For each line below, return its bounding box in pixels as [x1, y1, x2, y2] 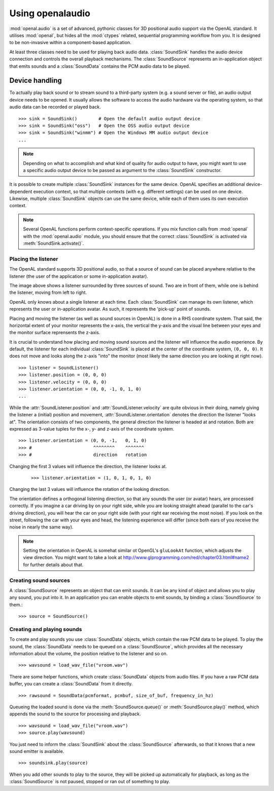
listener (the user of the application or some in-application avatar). [9, 273, 148, 279]
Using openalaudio [9, 8, 91, 19]
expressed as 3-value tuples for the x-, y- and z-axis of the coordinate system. [9, 426, 175, 432]
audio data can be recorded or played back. [9, 104, 101, 110]
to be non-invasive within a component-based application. [9, 40, 131, 46]
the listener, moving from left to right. [9, 289, 87, 295]
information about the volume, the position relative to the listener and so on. [9, 650, 168, 657]
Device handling [9, 76, 62, 85]
